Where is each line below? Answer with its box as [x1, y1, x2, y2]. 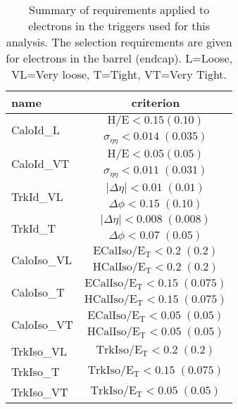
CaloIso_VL [11, 252, 73, 268]
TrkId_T [11, 219, 56, 236]
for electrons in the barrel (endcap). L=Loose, [6, 50, 233, 66]
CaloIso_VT [11, 316, 73, 333]
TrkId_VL [11, 188, 63, 204]
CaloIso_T [11, 284, 65, 301]
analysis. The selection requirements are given [6, 34, 232, 50]
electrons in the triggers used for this [28, 18, 211, 34]
